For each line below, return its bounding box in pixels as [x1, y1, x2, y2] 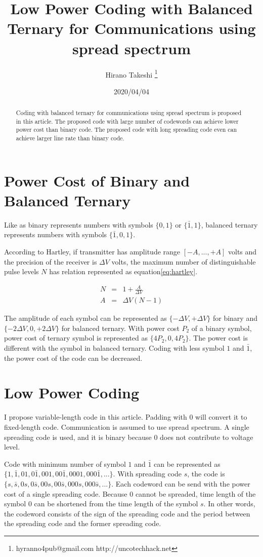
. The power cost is [189, 332, 248, 343]
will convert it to [195, 412, 247, 422]
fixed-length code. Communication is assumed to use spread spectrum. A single [4, 421, 249, 432]
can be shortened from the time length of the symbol [34, 498, 198, 509]
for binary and [212, 313, 257, 323]
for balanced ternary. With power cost [61, 322, 180, 333]
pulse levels [4, 266, 39, 277]
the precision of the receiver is [4, 256, 97, 267]
